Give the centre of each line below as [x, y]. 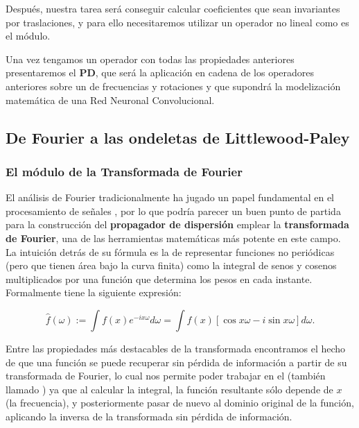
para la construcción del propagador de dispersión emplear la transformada [177, 224]
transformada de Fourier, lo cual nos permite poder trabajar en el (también [166, 376]
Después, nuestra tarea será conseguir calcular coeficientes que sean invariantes [173, 8]
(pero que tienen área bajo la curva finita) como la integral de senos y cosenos [171, 265]
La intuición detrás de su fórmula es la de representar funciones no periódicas [170, 251]
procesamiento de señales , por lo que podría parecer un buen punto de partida [173, 211]
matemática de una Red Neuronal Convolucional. [110, 100]
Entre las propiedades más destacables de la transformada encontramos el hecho [176, 348]
